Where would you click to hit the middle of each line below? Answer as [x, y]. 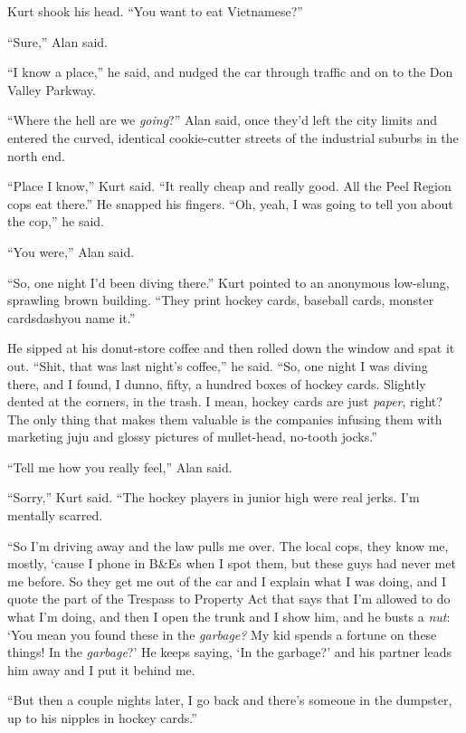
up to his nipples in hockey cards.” [102, 718]
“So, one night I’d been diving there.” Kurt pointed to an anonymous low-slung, [228, 282]
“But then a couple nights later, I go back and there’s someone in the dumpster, [230, 700]
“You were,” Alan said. [71, 251]
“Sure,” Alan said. [57, 41]
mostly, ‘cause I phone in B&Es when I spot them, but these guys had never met [232, 563]
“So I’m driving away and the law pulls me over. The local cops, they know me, [228, 545]
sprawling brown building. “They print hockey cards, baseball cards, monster [221, 300]
